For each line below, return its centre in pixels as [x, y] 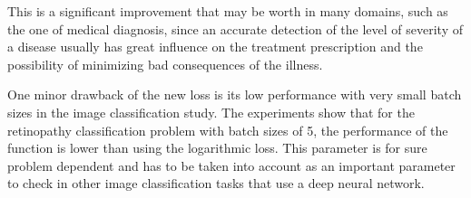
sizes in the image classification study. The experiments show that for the [211, 112]
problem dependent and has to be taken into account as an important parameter [231, 165]
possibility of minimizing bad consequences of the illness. [165, 64]
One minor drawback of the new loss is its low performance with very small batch [235, 94]
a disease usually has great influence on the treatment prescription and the [215, 47]
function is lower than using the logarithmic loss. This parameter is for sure [217, 148]
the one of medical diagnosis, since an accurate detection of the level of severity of [235, 28]
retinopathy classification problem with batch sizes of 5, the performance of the [228, 130]
